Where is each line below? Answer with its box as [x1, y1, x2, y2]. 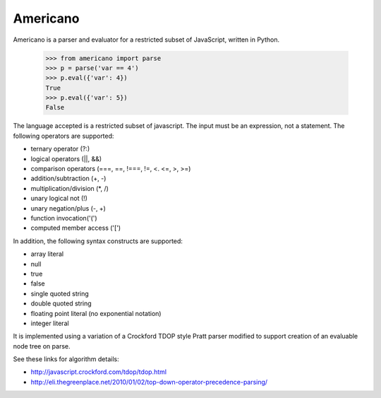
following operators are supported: [13, 131, 114, 140]
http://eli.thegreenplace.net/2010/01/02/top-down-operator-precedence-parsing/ [30, 377, 268, 386]
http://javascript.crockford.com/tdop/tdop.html [30, 368, 167, 376]
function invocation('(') [30, 213, 98, 222]
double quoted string [30, 299, 92, 308]
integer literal [30, 319, 70, 327]
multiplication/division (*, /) [30, 184, 109, 192]
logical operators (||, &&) [30, 154, 102, 163]
